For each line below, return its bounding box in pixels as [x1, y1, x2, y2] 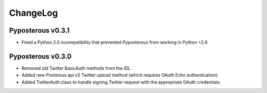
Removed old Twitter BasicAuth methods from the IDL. [21, 65, 132, 71]
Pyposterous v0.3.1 [9, 26, 70, 35]
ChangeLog [9, 7, 58, 18]
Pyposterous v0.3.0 [9, 52, 72, 60]
